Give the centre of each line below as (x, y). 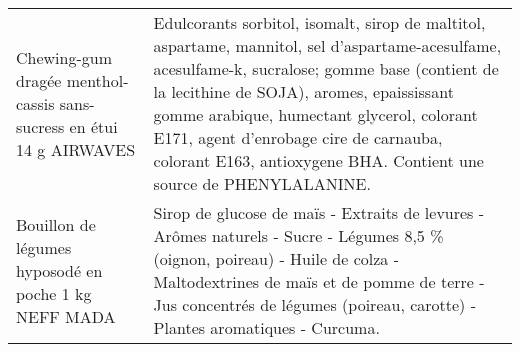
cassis (35, 103)
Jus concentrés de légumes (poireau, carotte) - (314, 304)
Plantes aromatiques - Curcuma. (266, 327)
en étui (93, 126)
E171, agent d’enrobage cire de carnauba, (298, 137)
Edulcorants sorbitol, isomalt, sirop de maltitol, (319, 22)
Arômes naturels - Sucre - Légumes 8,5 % (298, 235)
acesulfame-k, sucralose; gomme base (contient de (326, 68)
